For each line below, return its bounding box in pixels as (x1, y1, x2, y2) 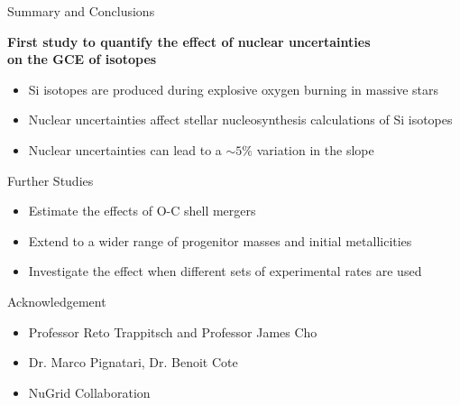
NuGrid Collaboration (28, 382, 151, 401)
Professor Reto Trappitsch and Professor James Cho (28, 322, 317, 341)
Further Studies (7, 170, 94, 189)
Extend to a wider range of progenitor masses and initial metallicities (28, 231, 412, 250)
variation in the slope (256, 140, 374, 159)
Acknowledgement (7, 291, 106, 310)
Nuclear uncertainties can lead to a (28, 140, 222, 159)
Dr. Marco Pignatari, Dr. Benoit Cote (28, 353, 238, 372)
